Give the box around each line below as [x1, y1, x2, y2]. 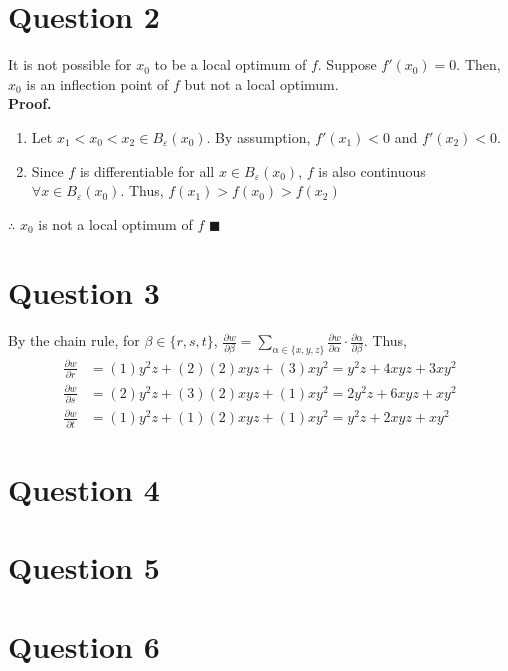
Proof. [8, 93, 52, 114]
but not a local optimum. [184, 73, 339, 94]
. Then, [456, 54, 501, 75]
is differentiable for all [79, 160, 215, 181]
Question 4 [8, 468, 160, 509]
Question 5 [8, 547, 160, 588]
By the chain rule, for [8, 330, 140, 351]
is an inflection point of [26, 73, 169, 94]
